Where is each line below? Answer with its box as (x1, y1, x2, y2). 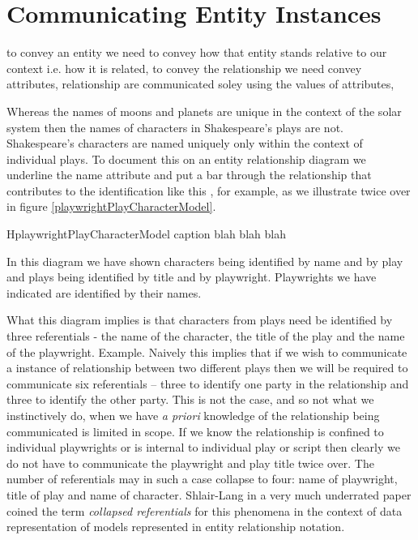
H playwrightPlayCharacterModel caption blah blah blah (6, 225, 286, 242)
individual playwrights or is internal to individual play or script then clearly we (6, 439, 400, 456)
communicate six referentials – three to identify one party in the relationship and (6, 375, 409, 392)
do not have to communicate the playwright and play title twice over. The (6, 454, 374, 471)
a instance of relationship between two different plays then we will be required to (6, 359, 408, 376)
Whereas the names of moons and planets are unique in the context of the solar (6, 102, 402, 119)
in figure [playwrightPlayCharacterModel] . (6, 198, 216, 215)
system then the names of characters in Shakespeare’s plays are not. (6, 118, 343, 135)
